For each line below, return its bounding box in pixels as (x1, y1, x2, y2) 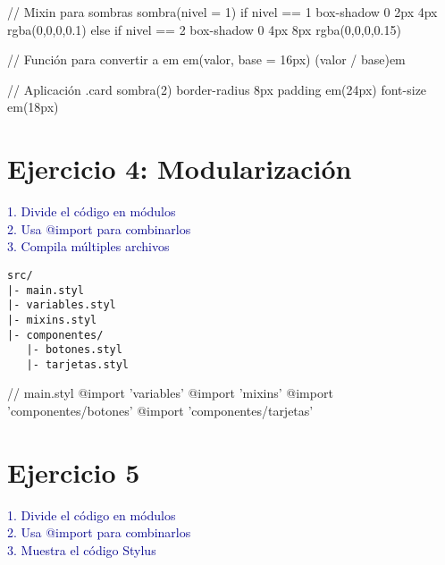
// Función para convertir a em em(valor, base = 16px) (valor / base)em (7, 50, 406, 69)
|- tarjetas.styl (26, 358, 130, 371)
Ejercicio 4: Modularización (7, 150, 352, 187)
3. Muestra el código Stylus (7, 540, 156, 559)
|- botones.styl (26, 343, 122, 357)
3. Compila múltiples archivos (7, 237, 170, 256)
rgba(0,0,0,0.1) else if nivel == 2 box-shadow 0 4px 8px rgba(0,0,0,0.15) (7, 20, 401, 38)
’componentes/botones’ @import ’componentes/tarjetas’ (7, 401, 314, 420)
